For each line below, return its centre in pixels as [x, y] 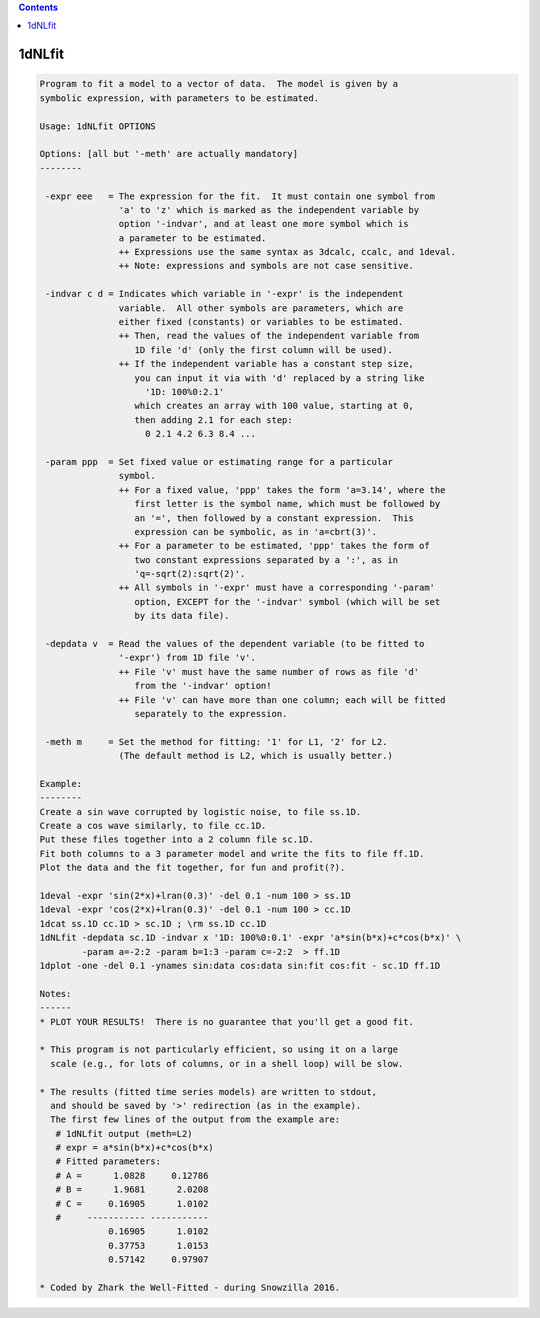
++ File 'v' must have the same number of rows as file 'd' [269, 671]
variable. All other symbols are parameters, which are [261, 308]
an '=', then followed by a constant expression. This [274, 518]
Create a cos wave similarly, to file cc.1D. [153, 826]
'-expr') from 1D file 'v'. [187, 658]
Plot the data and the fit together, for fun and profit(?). [192, 868]
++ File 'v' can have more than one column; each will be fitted [282, 699]
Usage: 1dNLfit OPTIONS [98, 126]
